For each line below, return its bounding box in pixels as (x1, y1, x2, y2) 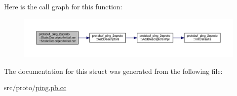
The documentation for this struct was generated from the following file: (4, 65, 223, 76)
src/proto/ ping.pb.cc (4, 82, 67, 93)
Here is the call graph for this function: (4, 1, 122, 11)
